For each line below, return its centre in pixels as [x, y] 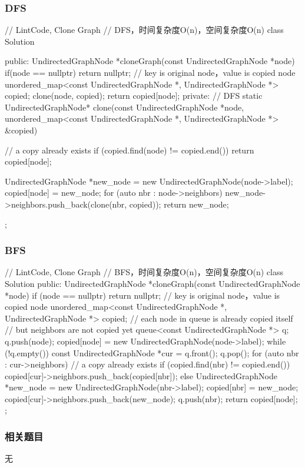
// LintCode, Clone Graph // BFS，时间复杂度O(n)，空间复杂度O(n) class [144, 272]
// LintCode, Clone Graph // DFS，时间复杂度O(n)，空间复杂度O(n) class [144, 30]
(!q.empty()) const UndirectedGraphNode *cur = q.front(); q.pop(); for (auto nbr [152, 352]
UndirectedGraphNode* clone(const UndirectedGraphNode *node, [125, 107]
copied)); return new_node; [179, 204]
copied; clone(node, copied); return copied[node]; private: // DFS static [134, 96]
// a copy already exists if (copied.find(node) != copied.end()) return [130, 150]
